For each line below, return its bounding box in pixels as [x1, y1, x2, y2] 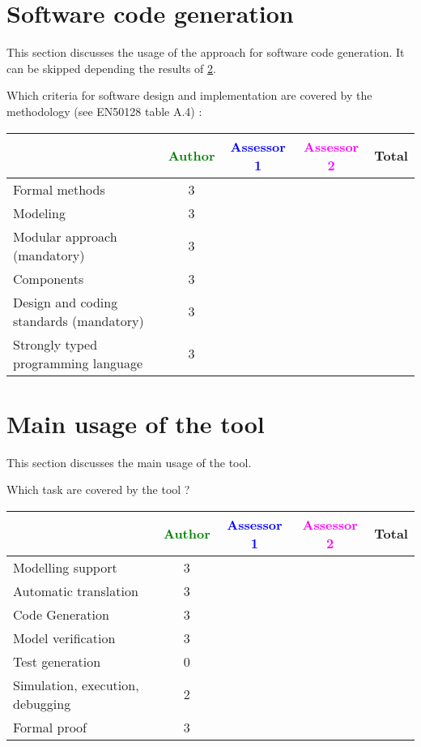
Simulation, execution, [13, 675, 139, 694]
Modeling [13, 203, 66, 222]
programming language [13, 353, 143, 372]
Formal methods [13, 179, 105, 199]
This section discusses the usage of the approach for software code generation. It [6, 44, 405, 61]
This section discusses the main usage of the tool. [6, 453, 252, 470]
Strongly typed [13, 334, 98, 354]
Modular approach [13, 226, 117, 246]
